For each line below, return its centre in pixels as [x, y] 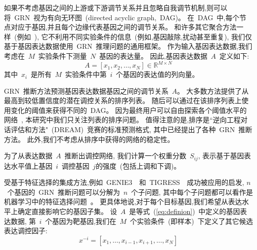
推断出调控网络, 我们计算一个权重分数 [126, 156]
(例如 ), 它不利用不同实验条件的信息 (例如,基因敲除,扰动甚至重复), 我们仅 [133, 36]
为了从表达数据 [28, 156]
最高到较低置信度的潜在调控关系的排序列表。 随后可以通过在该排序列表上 [123, 100]
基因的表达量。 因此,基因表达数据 [153, 55]
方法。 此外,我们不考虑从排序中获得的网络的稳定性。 [89, 139]
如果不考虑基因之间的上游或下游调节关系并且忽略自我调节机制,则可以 [116, 7]
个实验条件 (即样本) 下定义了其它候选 [191, 221]
